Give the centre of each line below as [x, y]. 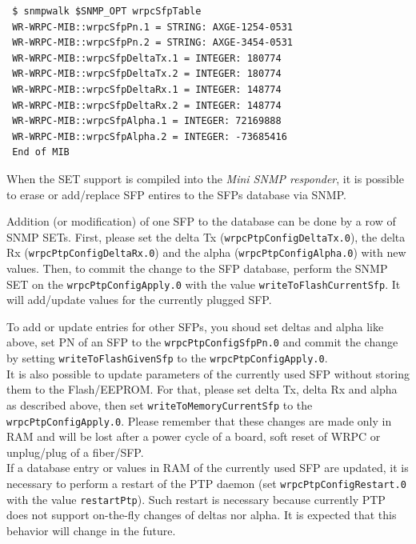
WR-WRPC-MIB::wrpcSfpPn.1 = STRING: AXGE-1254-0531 [152, 27]
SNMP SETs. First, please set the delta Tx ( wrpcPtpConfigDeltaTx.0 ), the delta [206, 236]
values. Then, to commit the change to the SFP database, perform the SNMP [197, 268]
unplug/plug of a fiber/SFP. [75, 452]
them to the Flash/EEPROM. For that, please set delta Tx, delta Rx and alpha [202, 389]
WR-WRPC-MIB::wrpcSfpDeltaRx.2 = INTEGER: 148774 [147, 105]
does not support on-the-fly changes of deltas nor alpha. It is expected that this [202, 515]
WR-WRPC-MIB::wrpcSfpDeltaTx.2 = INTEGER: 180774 [147, 74]
